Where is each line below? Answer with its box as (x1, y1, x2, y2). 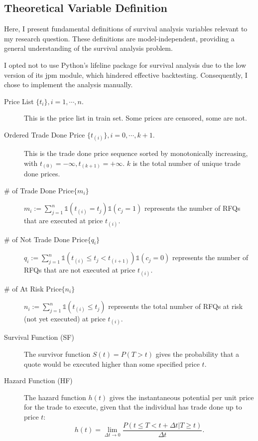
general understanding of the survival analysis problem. (4, 43, 173, 53)
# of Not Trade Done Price (4, 234, 88, 244)
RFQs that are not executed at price (24, 265, 135, 275)
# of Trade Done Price (4, 185, 74, 195)
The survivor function (24, 348, 91, 359)
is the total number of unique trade (132, 157, 241, 168)
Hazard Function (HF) (4, 375, 73, 386)
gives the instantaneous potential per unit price (109, 392, 254, 402)
